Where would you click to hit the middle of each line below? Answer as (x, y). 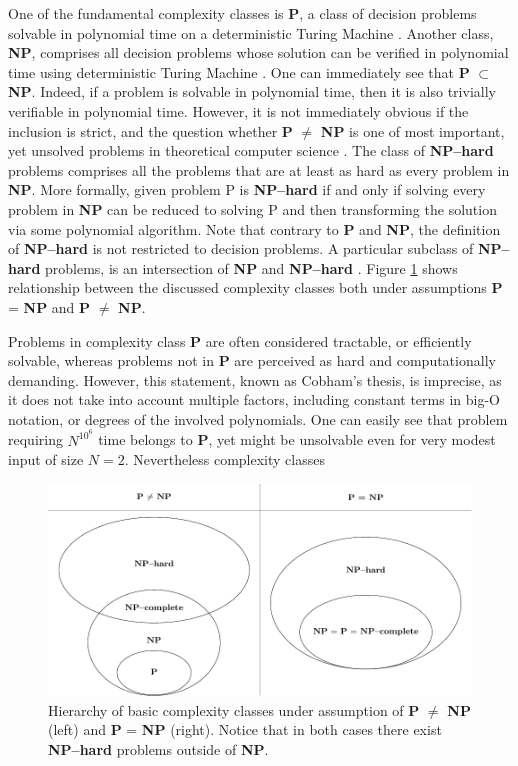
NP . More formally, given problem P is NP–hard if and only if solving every (247, 189)
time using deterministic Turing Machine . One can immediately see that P (239, 71)
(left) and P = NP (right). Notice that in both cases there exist (245, 729)
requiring (35, 439)
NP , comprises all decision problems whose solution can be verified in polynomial (258, 52)
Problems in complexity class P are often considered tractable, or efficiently (240, 340)
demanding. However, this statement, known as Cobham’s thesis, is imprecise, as (255, 379)
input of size (46, 459)
